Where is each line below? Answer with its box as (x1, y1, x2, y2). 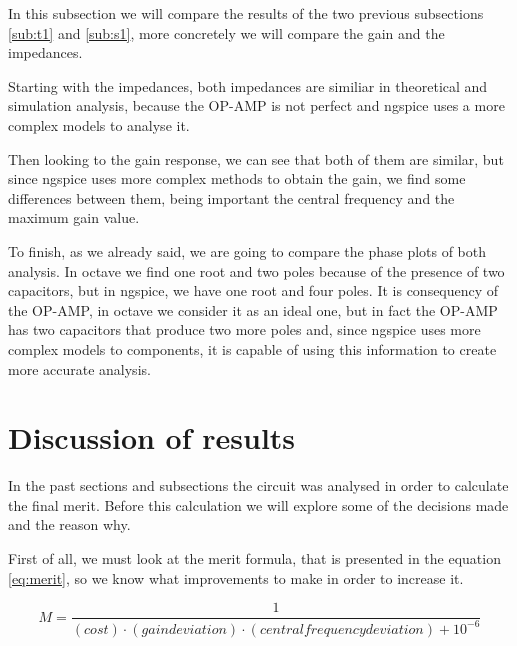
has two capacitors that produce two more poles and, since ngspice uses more (8, 319, 481, 340)
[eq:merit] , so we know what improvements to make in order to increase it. (8, 567, 464, 588)
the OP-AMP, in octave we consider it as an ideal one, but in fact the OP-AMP (8, 299, 498, 320)
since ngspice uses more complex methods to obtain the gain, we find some (8, 168, 466, 189)
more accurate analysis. (8, 358, 151, 379)
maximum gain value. (8, 207, 140, 228)
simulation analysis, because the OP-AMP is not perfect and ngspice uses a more (8, 95, 505, 116)
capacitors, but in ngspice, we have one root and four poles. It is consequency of (8, 280, 499, 301)
